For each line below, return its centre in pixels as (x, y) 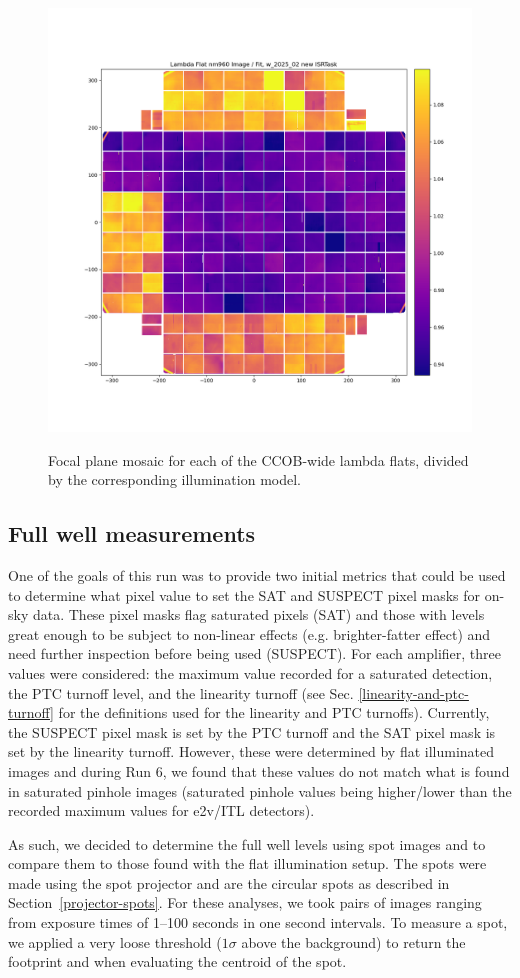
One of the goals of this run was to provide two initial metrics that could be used (257, 574)
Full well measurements (132, 533)
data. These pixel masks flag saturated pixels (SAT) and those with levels (258, 614)
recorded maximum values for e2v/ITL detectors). (161, 810)
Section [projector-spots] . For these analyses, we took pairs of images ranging (245, 902)
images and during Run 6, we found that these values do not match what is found (259, 770)
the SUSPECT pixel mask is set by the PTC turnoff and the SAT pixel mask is (252, 731)
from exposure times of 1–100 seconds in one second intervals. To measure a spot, (258, 922)
